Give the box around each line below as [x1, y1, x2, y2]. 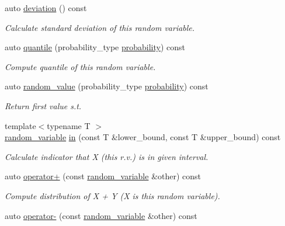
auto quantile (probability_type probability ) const [5, 41, 186, 53]
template [5, 119, 36, 131]
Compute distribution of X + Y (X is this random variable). [5, 189, 220, 201]
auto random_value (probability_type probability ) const [5, 80, 208, 92]
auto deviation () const [5, 2, 87, 13]
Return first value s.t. [5, 99, 82, 112]
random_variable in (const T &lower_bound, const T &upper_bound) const [5, 131, 281, 143]
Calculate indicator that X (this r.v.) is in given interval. [5, 150, 208, 162]
